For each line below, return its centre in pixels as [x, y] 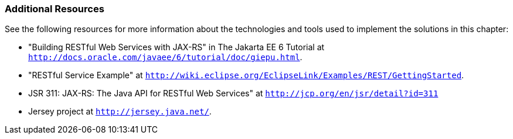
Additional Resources [55, 9]
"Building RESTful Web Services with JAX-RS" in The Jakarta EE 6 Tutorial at [176, 47]
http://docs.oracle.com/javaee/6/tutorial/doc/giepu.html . [165, 57]
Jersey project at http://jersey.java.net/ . [120, 112]
